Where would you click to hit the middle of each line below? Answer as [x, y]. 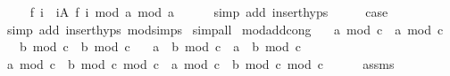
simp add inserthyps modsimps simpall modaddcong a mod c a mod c [225, 29]
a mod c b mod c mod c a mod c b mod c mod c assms [200, 63]
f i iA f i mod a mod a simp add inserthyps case [209, 11]
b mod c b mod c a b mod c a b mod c [160, 46]
